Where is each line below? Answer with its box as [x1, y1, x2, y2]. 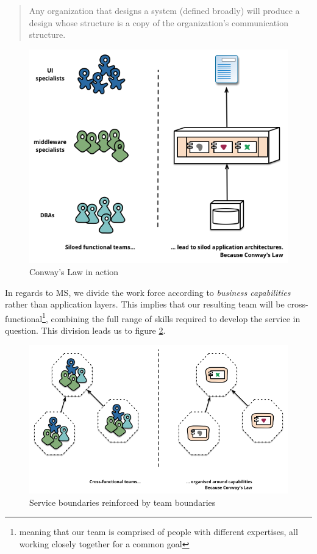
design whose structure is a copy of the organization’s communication [29, 16, 288, 29]
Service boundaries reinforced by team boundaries [29, 495, 216, 508]
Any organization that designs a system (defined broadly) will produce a [29, 4, 300, 16]
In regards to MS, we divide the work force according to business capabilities [5, 286, 291, 298]
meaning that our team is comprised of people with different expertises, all [19, 525, 298, 538]
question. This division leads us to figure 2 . [5, 323, 166, 336]
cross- [287, 298, 308, 311]
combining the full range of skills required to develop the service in [51, 312, 301, 325]
